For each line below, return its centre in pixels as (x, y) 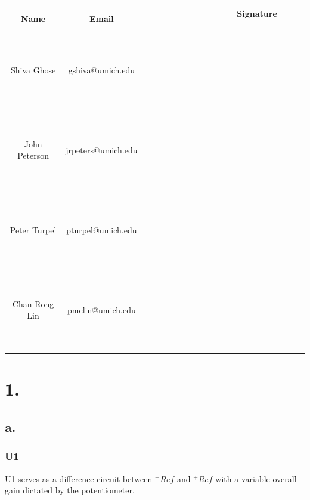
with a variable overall (256, 478)
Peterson (33, 155)
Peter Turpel (33, 229)
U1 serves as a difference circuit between (79, 478)
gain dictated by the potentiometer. (70, 490)
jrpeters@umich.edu (102, 149)
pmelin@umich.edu (101, 309)
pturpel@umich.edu (102, 229)
